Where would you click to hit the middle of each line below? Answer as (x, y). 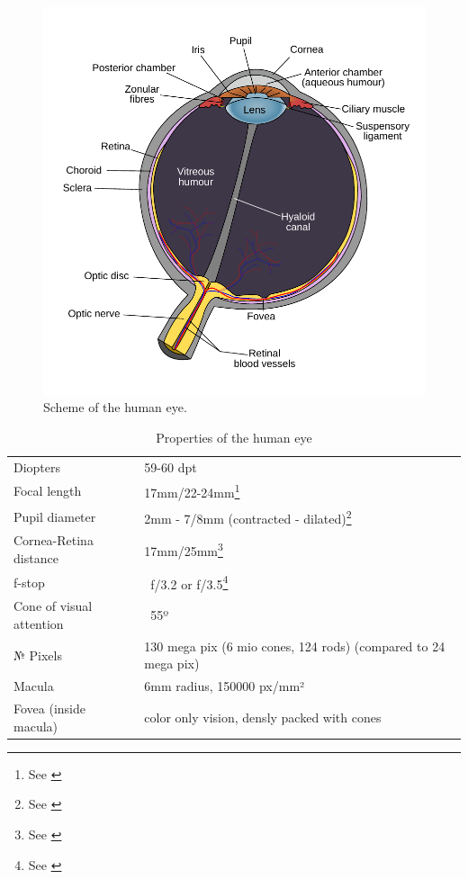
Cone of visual (53, 606)
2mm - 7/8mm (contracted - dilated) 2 (248, 516)
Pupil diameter (55, 516)
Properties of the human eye (234, 437)
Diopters (37, 466)
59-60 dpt (171, 466)
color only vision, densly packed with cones (263, 717)
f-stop (29, 582)
